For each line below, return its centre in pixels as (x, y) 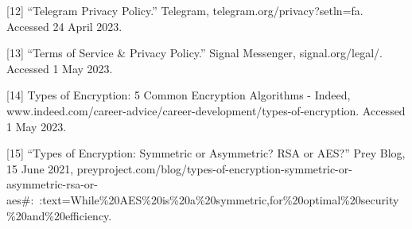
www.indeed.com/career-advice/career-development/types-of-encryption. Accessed (206, 110)
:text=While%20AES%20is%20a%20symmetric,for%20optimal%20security (219, 199)
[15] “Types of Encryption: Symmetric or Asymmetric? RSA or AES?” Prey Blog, (206, 153)
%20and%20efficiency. (59, 215)
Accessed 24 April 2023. (64, 26)
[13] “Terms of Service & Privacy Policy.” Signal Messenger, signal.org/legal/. (195, 53)
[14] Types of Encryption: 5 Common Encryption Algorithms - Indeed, (179, 95)
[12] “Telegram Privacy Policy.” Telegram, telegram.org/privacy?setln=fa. (185, 10)
